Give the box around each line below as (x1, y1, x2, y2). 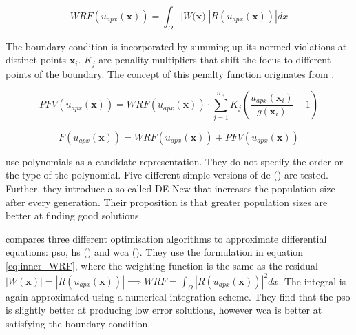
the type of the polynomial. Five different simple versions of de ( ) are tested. (6, 167, 328, 182)
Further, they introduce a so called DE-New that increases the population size (6, 181, 335, 195)
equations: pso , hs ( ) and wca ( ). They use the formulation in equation (6, 245, 304, 259)
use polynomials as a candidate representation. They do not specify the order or (6, 154, 344, 168)
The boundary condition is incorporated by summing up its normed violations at (6, 39, 347, 53)
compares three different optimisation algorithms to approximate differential (6, 231, 327, 245)
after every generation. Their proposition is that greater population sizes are (6, 194, 328, 209)
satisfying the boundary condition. (6, 316, 151, 330)
